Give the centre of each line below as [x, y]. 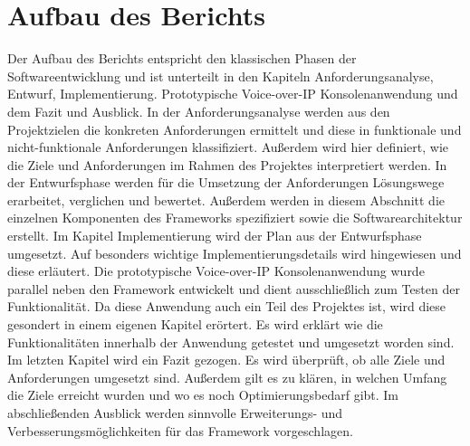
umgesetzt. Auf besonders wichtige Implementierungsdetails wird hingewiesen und [235, 253]
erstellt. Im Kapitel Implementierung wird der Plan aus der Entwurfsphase [215, 236]
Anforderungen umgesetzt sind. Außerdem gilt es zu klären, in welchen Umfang [227, 377]
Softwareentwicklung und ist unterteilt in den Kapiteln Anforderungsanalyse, [221, 76]
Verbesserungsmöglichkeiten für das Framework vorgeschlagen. [180, 430]
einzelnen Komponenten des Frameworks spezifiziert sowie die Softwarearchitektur [235, 218]
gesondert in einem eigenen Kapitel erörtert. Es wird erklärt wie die [195, 324]
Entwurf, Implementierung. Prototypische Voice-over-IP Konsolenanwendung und [233, 94]
